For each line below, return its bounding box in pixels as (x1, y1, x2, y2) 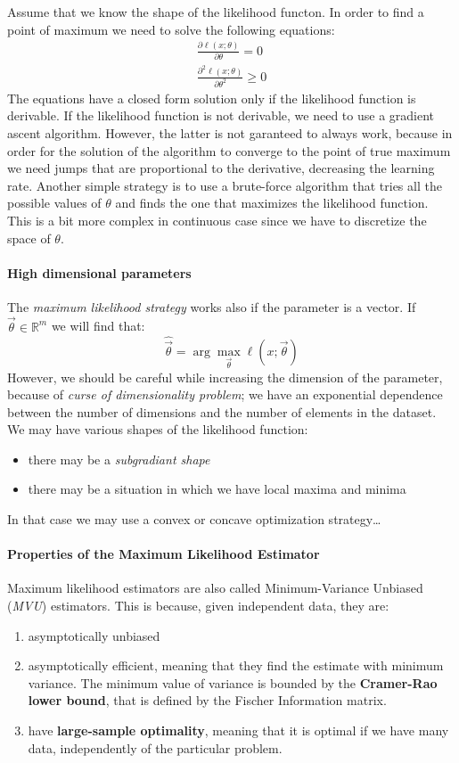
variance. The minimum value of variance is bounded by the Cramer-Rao (28, 673, 438, 692)
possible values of (7, 193, 102, 212)
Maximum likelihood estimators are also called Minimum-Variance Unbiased (7, 578, 423, 597)
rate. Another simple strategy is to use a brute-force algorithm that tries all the (7, 176, 442, 194)
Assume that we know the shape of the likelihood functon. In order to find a (7, 3, 424, 21)
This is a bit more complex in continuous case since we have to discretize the (7, 210, 427, 229)
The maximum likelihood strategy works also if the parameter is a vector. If (7, 297, 416, 316)
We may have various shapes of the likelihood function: (7, 420, 308, 439)
